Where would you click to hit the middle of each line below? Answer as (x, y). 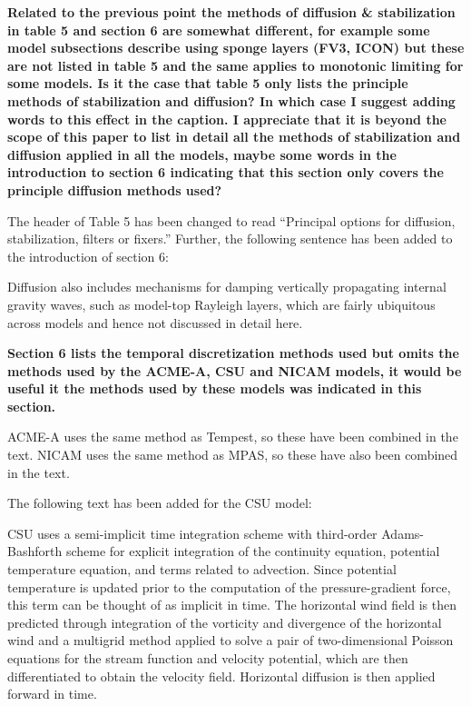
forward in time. (52, 694)
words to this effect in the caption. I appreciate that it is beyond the (227, 119)
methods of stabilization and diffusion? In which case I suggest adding (231, 100)
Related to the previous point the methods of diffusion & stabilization (231, 12)
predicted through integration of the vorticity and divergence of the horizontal (225, 622)
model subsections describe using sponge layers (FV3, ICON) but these (236, 48)
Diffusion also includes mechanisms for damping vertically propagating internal (227, 287)
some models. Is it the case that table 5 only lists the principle (208, 83)
